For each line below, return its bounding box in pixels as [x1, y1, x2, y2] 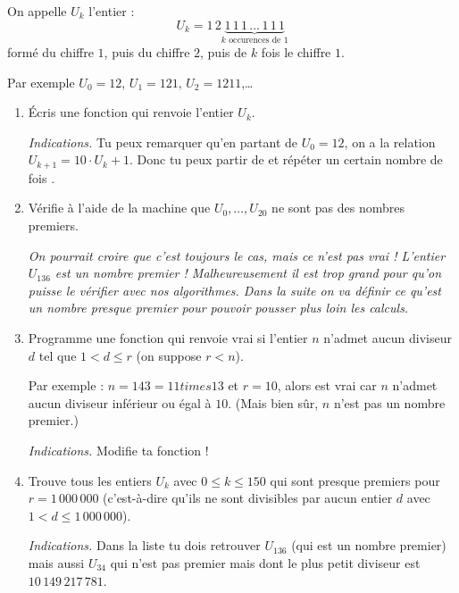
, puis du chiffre [104, 43, 190, 62]
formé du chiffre [7, 43, 94, 62]
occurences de [229, 36, 281, 46]
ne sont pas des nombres [271, 198, 405, 217]
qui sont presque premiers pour [270, 471, 440, 489]
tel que [38, 346, 77, 364]
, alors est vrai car [277, 376, 377, 395]
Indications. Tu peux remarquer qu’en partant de [28, 132, 298, 151]
